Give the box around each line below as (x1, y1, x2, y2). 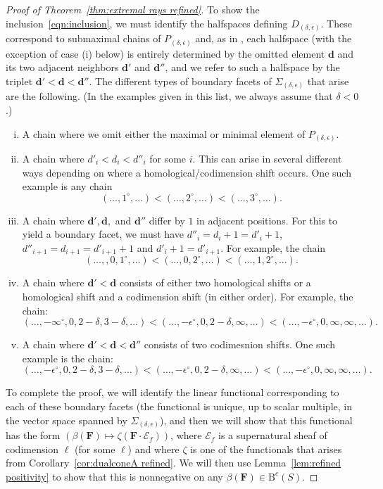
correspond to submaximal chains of (6, 31, 161, 46)
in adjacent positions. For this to (196, 212, 338, 227)
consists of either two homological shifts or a (119, 275, 311, 290)
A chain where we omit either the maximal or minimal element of (22, 126, 306, 141)
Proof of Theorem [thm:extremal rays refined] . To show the (6, 2, 260, 16)
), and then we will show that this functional (160, 412, 353, 427)
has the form (6, 428, 61, 443)
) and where (127, 441, 180, 456)
